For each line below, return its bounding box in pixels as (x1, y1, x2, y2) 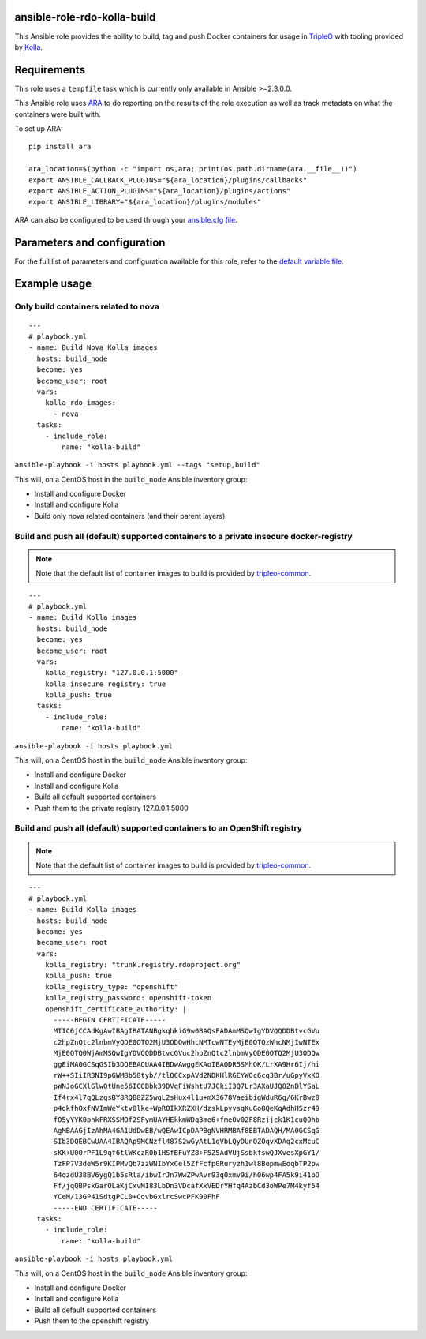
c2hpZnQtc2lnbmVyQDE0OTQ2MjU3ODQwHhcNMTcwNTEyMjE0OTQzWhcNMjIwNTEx (53, 1037, 320, 1046)
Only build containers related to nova (14, 301, 159, 312)
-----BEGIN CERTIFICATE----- (53, 1015, 166, 1025)
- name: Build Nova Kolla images (28, 343, 158, 352)
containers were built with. (14, 109, 102, 118)
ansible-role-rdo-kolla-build (14, 10, 156, 24)
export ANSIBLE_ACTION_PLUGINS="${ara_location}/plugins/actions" (28, 186, 291, 195)
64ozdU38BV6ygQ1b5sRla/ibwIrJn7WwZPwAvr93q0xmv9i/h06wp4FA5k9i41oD (53, 1170, 320, 1180)
